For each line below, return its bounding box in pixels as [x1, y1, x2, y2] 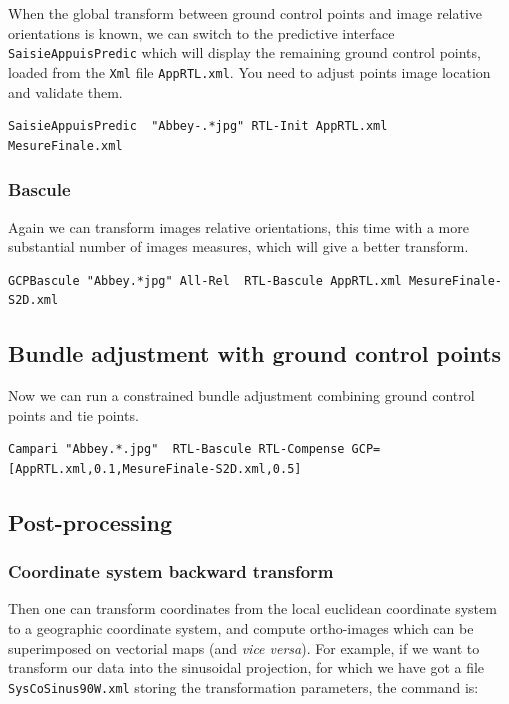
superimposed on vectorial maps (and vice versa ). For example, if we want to [8, 637, 480, 658]
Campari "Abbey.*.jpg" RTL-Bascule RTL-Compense [8, 442, 345, 457]
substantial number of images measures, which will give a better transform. [8, 236, 469, 257]
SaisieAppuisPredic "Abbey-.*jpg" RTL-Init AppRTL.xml [8, 119, 388, 134]
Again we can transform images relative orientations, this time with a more [8, 216, 469, 237]
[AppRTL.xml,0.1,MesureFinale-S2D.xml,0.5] [8, 461, 302, 476]
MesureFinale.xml [8, 138, 123, 153]
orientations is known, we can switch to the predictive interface [8, 22, 395, 43]
